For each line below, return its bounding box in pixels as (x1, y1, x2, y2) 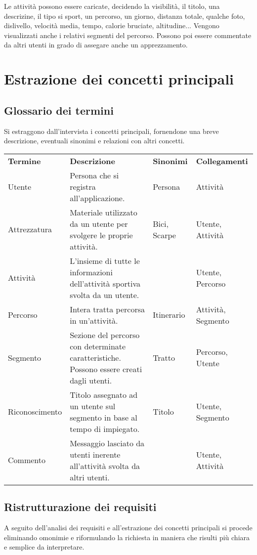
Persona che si (70, 169, 119, 181)
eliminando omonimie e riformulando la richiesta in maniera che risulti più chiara (4, 532, 250, 542)
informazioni (70, 266, 113, 278)
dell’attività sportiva (70, 277, 141, 289)
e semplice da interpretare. (4, 542, 85, 552)
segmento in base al (70, 411, 137, 423)
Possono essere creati (70, 363, 142, 375)
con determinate (70, 340, 126, 352)
